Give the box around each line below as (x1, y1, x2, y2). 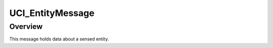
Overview (9, 22, 43, 31)
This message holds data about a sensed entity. (9, 36, 109, 42)
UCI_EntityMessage (9, 7, 95, 18)
